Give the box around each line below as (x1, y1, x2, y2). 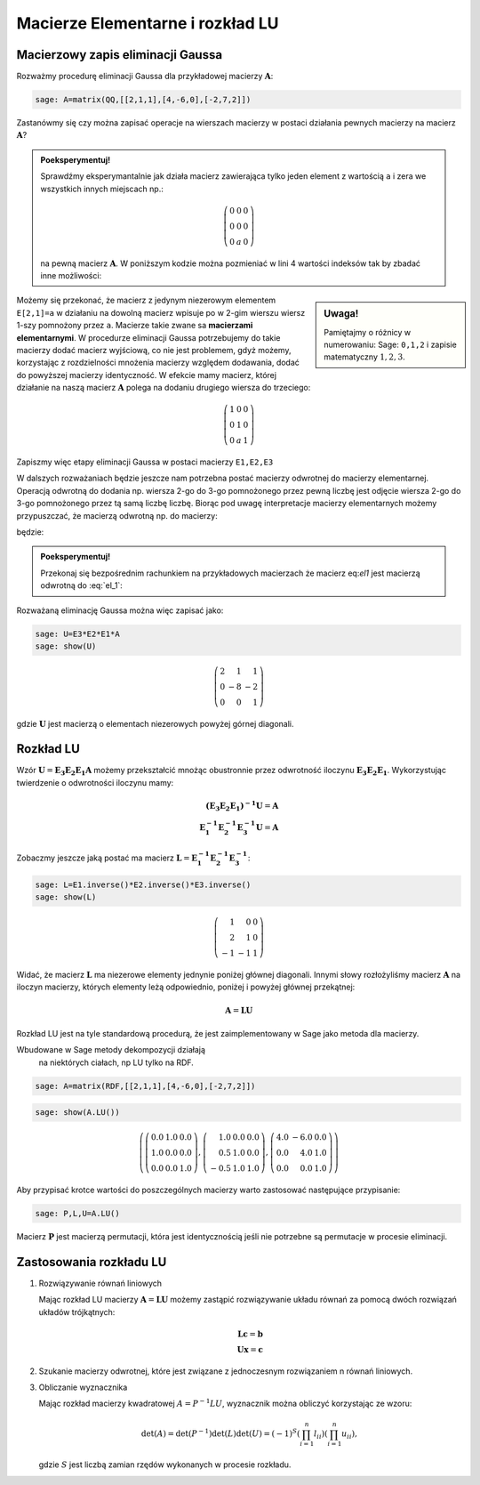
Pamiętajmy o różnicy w (324, 327, 412, 337)
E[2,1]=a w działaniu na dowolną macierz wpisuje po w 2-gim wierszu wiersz (16, 307, 306, 318)
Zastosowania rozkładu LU (16, 1255, 167, 1270)
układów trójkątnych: (38, 1306, 116, 1317)
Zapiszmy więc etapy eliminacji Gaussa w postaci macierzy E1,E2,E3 (16, 456, 274, 467)
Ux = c (236, 1344, 264, 1354)
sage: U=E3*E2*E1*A (35, 628, 120, 639)
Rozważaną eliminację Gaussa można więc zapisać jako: (16, 605, 224, 616)
